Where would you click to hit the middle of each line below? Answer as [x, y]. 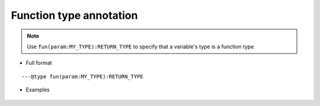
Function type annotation [74, 15]
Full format [39, 63]
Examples [38, 90]
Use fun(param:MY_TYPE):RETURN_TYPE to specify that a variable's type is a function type [140, 47]
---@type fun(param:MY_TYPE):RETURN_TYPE [82, 76]
